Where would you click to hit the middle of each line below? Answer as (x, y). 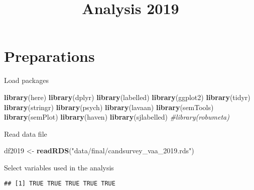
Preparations (49, 56)
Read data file (26, 133)
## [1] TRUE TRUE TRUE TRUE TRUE (60, 184)
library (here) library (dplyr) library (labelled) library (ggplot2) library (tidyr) (127, 97)
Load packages (26, 80)
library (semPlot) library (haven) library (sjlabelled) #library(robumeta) (117, 117)
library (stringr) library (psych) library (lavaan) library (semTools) (109, 107)
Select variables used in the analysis (59, 167)
